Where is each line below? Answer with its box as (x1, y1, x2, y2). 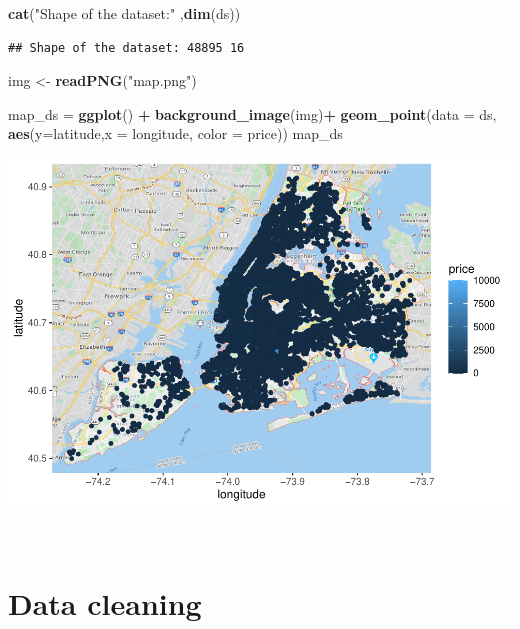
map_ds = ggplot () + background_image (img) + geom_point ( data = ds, (8, 103, 497, 124)
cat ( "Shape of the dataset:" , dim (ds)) (8, 3, 241, 23)
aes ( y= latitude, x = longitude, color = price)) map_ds (8, 123, 343, 144)
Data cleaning (8, 583, 202, 624)
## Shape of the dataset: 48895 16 (8, 40, 245, 55)
